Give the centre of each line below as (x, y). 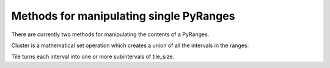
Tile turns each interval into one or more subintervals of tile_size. (93, 57)
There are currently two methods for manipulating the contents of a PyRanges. (110, 34)
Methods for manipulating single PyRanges (123, 16)
